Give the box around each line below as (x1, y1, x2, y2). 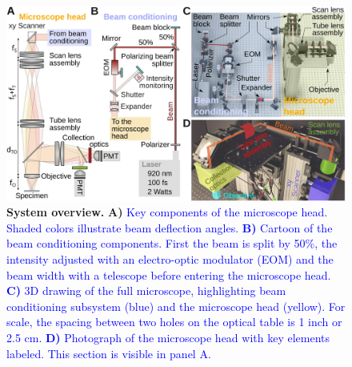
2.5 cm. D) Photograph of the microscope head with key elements (6, 329, 330, 345)
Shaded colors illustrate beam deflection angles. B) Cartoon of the (6, 219, 333, 236)
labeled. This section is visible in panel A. (6, 345, 211, 361)
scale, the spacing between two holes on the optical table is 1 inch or (6, 313, 342, 330)
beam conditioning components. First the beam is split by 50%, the (6, 235, 338, 252)
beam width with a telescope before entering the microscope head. (6, 266, 331, 283)
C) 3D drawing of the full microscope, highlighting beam (6, 282, 286, 299)
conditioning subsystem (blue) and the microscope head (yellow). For (6, 297, 346, 314)
